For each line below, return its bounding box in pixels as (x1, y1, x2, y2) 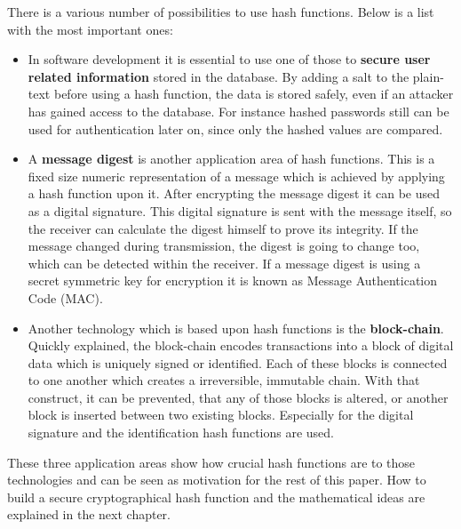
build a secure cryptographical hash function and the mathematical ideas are (7, 487, 425, 506)
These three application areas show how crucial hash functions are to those (7, 453, 416, 471)
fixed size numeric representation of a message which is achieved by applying (28, 166, 445, 185)
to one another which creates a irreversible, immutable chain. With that (28, 371, 420, 389)
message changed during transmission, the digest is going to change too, (28, 236, 420, 255)
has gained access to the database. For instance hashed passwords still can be (28, 101, 449, 120)
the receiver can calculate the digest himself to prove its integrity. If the (28, 219, 418, 237)
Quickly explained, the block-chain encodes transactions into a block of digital (28, 336, 454, 355)
